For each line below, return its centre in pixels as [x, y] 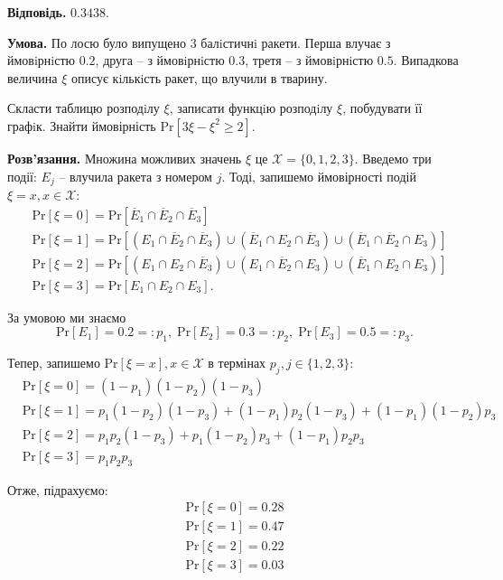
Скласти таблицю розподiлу [84, 108]
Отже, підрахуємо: [58, 489]
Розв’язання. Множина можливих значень [125, 158]
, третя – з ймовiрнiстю [309, 60]
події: [22, 176]
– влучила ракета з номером [135, 176]
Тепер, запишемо [54, 363]
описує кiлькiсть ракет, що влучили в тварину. [199, 77]
